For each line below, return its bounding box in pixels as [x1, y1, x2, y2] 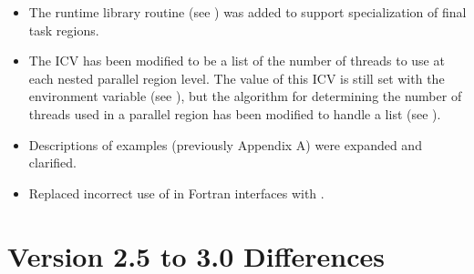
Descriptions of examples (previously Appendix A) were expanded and [28, 135, 422, 154]
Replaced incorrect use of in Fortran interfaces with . [28, 183, 325, 202]
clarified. [28, 153, 77, 172]
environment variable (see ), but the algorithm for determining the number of [28, 86, 462, 106]
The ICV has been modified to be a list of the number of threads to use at [28, 51, 445, 70]
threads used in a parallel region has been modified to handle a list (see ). [28, 104, 441, 123]
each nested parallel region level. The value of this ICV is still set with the [28, 68, 445, 87]
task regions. [28, 20, 99, 39]
